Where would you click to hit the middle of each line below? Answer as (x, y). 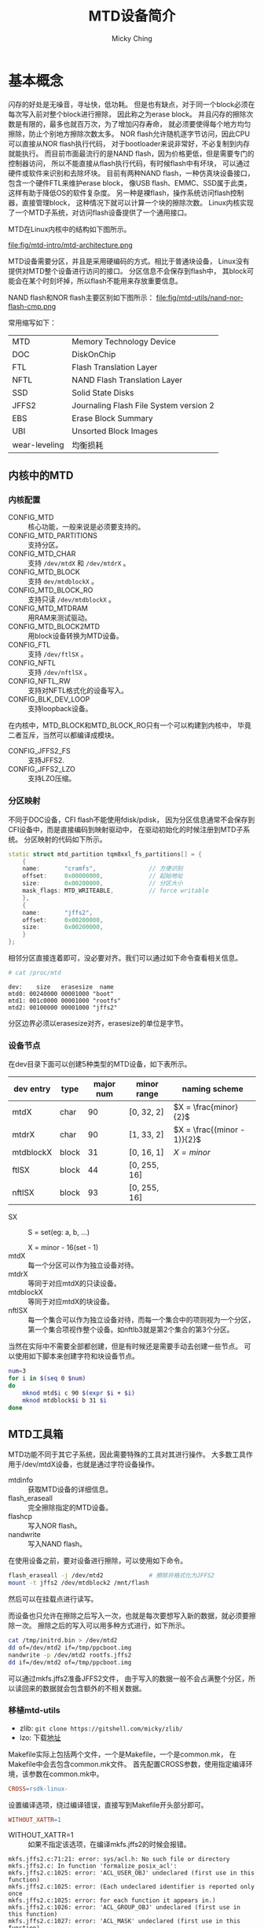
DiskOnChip (94, 354)
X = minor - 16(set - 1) (63, 1248)
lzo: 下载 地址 (40, 1737)
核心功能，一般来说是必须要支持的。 (86, 527)
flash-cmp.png (32, 306)
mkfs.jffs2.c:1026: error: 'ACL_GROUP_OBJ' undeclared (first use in (125, 1907)
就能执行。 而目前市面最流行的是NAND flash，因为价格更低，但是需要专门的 (131, 153)
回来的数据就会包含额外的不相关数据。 (84, 1688)
